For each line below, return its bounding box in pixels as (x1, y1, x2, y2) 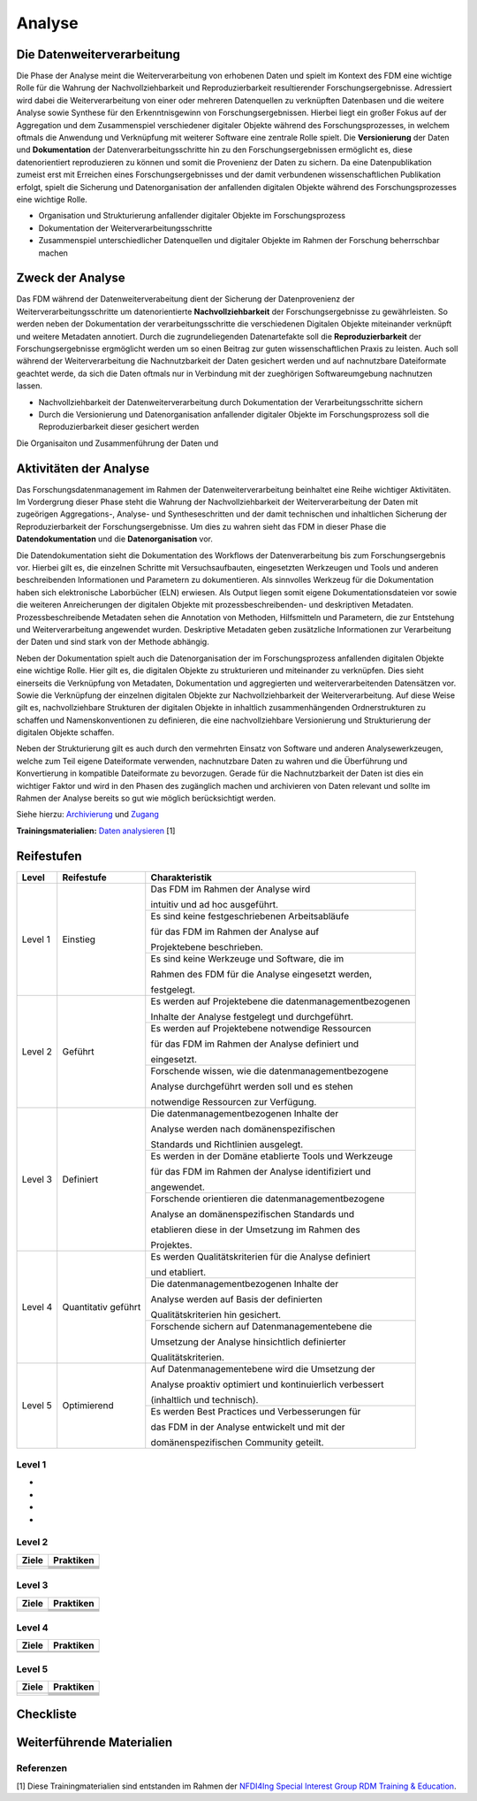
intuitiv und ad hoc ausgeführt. (150, 898, 278, 910)
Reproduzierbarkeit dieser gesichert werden (38, 421, 200, 433)
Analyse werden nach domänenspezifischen (150, 1123, 336, 1135)
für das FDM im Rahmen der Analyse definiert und (150, 1038, 360, 1050)
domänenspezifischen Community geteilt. (150, 1436, 324, 1448)
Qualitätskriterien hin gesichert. (150, 1308, 282, 1321)
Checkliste (16, 1707, 77, 1722)
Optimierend (62, 1399, 114, 1412)
